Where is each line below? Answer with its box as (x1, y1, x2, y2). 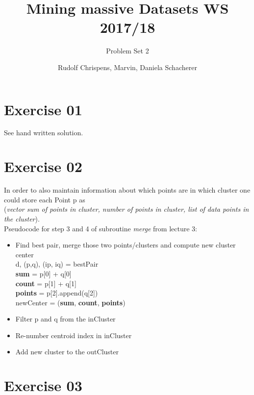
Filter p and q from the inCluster (15, 314, 116, 324)
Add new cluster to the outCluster (15, 346, 119, 357)
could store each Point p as (4, 194, 85, 204)
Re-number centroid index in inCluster (15, 330, 132, 340)
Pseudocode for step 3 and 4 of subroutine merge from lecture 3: (4, 223, 197, 233)
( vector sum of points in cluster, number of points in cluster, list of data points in (4, 204, 249, 214)
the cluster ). (4, 213, 40, 223)
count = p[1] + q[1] (15, 278, 76, 288)
